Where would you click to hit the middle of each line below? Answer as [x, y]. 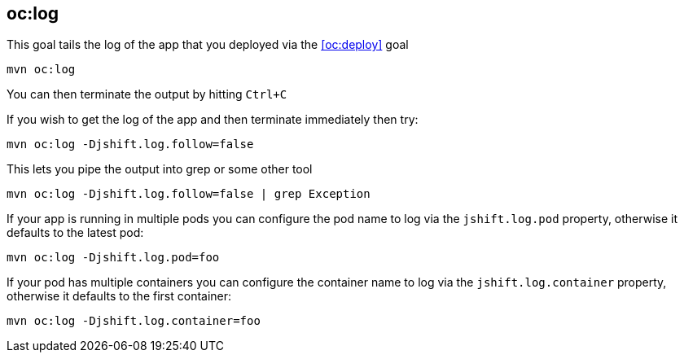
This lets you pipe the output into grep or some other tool [160, 169]
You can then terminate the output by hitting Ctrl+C [147, 94]
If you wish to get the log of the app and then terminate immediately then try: [213, 120]
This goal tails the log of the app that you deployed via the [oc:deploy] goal [208, 45]
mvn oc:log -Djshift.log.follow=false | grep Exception [189, 194]
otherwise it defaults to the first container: [119, 296]
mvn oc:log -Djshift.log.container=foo [134, 321]
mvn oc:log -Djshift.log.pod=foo [113, 258]
